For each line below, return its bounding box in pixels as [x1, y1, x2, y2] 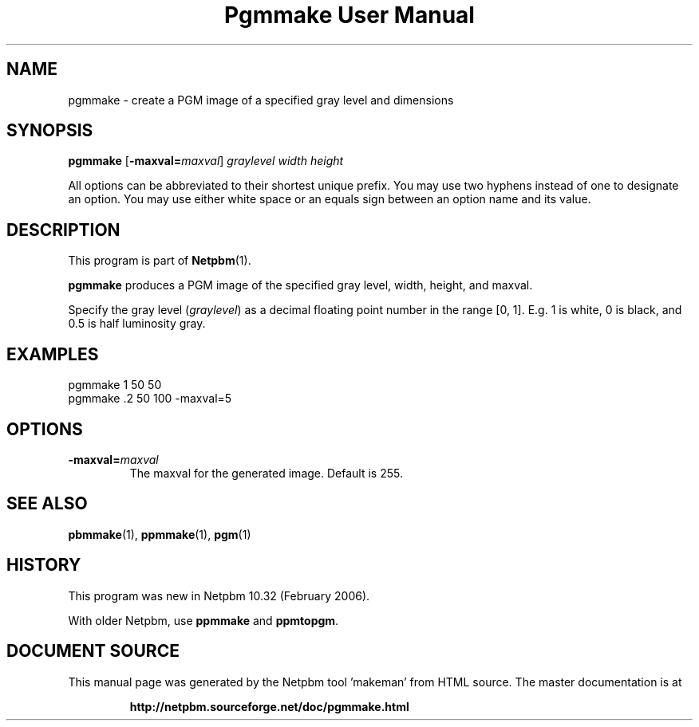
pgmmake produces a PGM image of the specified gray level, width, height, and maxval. [68, 278, 533, 293]
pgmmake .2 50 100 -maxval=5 [68, 391, 232, 406]
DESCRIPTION [6, 219, 120, 240]
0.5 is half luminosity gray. [68, 316, 206, 331]
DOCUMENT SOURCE [6, 641, 180, 662]
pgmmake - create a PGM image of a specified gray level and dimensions [68, 92, 454, 107]
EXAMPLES [6, 344, 99, 364]
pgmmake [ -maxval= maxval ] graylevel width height [68, 154, 344, 168]
